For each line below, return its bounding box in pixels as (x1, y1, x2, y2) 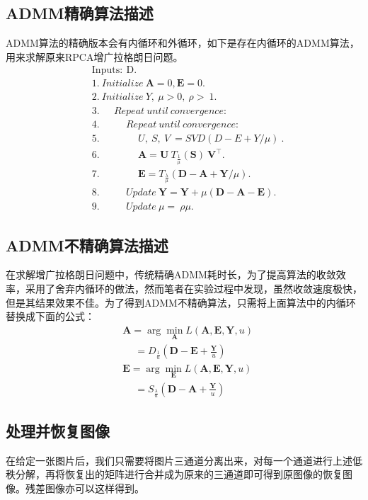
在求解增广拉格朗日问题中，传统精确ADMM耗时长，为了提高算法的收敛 (6, 267, 336, 282)
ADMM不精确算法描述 (6, 234, 168, 256)
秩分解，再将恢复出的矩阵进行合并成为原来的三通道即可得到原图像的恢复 (6, 467, 343, 482)
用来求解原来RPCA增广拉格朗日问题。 (6, 49, 183, 64)
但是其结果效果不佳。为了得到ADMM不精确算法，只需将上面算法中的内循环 (6, 295, 356, 309)
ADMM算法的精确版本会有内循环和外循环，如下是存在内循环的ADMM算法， (6, 35, 360, 50)
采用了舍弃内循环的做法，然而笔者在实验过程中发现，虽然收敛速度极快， (25, 281, 362, 295)
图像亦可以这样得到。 (45, 480, 144, 495)
